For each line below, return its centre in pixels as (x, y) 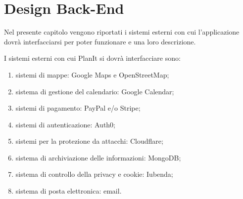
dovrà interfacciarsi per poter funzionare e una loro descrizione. (100, 41)
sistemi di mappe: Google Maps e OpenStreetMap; (92, 74)
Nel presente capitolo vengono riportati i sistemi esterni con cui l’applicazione (122, 32)
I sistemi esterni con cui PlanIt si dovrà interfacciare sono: (92, 58)
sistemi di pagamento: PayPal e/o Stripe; (78, 108)
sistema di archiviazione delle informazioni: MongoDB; (98, 157)
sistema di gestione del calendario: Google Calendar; (95, 91)
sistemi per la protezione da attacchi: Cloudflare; (89, 141)
